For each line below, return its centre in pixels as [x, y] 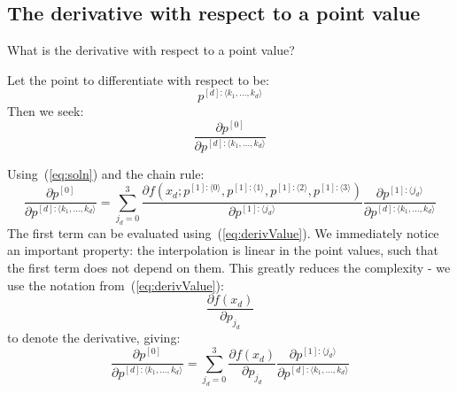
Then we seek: [46, 111]
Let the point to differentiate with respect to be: [138, 79]
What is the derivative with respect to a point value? [151, 50]
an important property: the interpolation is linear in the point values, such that [223, 250]
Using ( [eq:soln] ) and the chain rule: [106, 173]
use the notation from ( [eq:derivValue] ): [116, 285]
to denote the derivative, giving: [94, 338]
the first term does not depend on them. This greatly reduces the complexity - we [229, 268]
